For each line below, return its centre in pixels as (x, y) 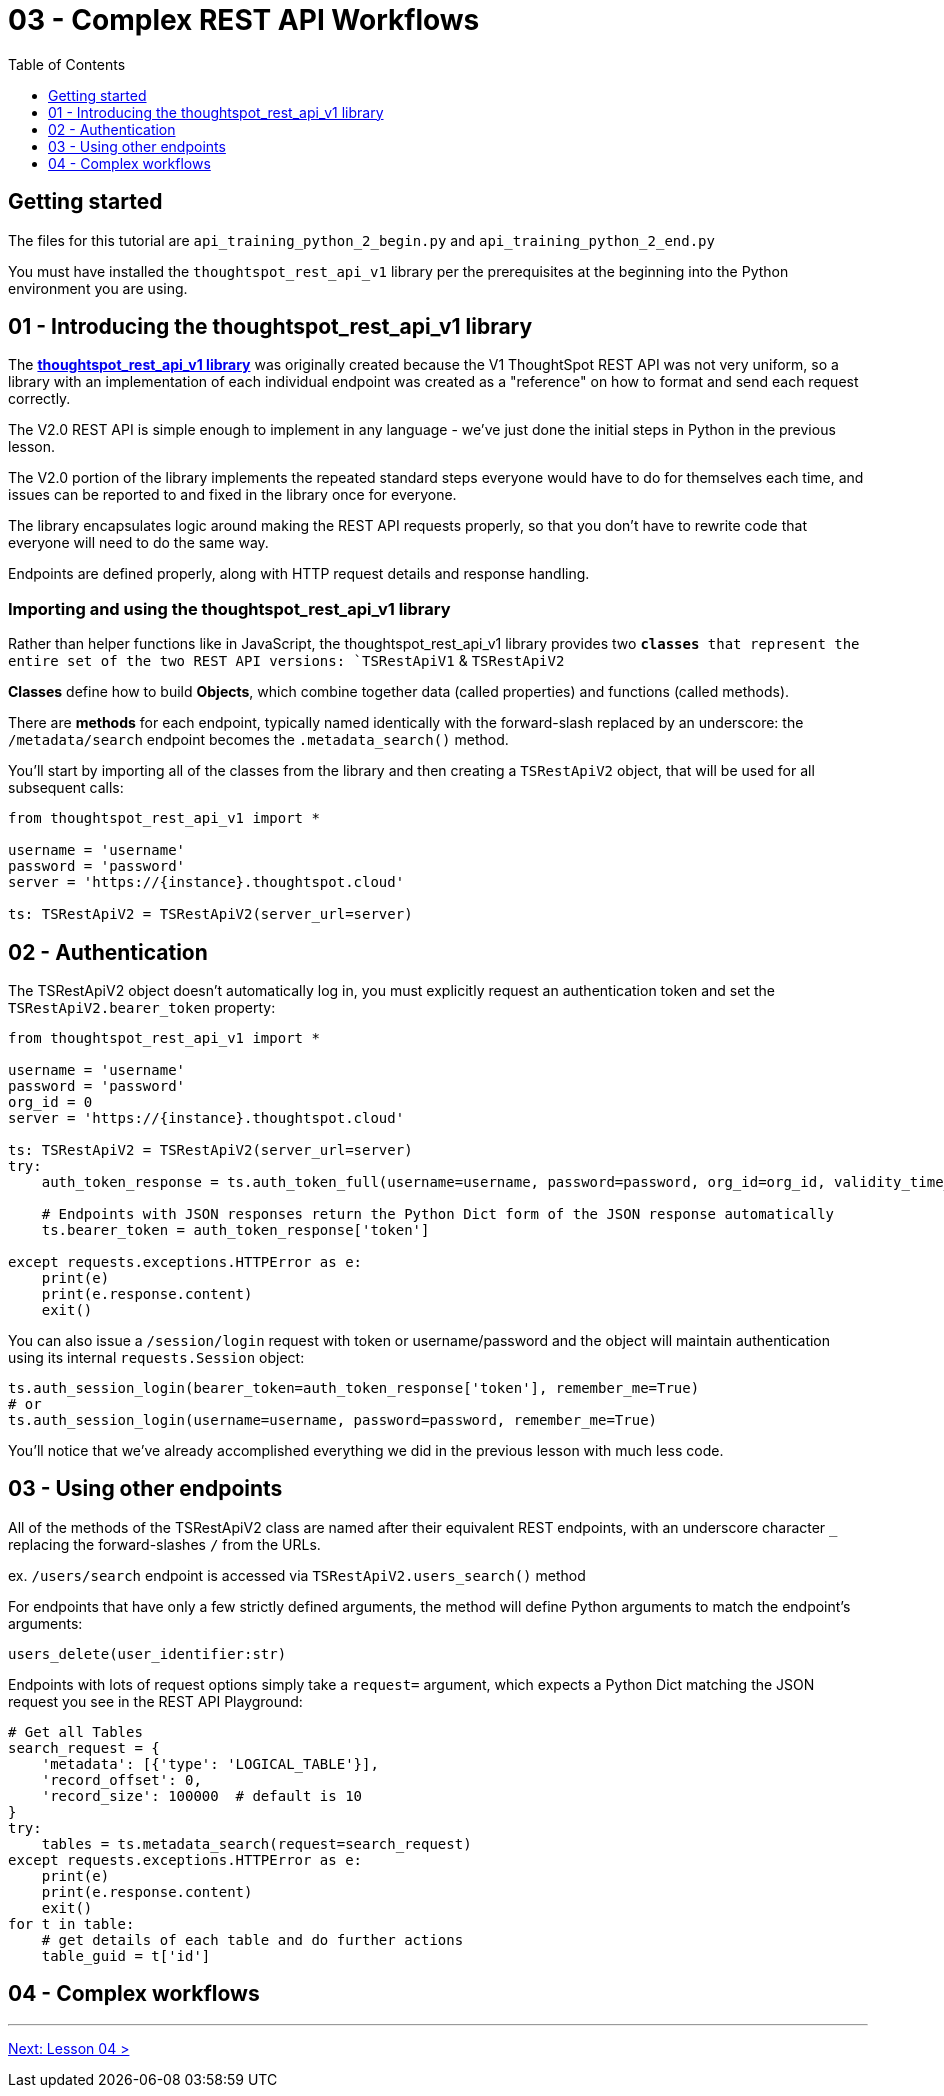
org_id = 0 (50, 1102)
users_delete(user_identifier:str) (147, 1653)
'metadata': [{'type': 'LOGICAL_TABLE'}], (210, 1763)
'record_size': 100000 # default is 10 (202, 1795)
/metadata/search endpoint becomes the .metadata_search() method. (258, 740)
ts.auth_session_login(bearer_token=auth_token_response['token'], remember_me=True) (354, 1388)
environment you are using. (98, 288)
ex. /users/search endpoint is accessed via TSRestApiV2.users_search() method (297, 1575)
